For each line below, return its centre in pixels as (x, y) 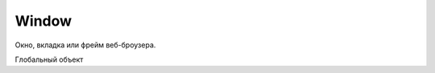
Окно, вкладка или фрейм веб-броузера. (85, 45)
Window (43, 21)
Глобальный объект (49, 59)
